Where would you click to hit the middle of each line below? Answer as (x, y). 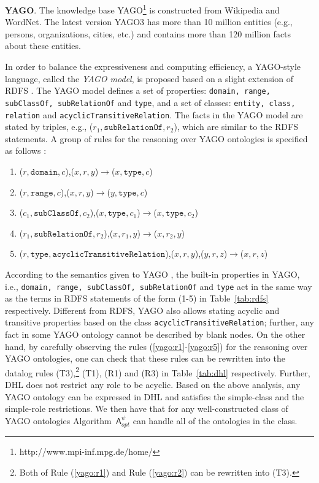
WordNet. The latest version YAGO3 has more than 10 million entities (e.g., (149, 22)
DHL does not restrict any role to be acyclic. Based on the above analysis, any (153, 385)
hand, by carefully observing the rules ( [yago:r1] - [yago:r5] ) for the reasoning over (156, 346)
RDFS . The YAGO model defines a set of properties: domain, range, (138, 90)
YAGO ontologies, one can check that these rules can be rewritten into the (145, 358)
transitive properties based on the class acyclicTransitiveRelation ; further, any (159, 322)
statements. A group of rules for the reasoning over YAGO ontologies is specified (156, 138)
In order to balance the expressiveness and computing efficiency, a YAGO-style (153, 67)
